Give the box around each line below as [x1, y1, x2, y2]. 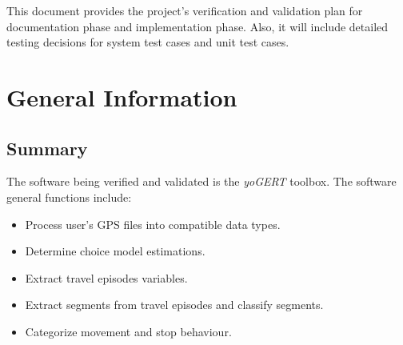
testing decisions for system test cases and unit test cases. [6, 34, 289, 50]
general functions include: [6, 188, 132, 205]
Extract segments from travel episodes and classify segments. [25, 296, 324, 313]
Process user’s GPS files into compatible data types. [25, 215, 281, 232]
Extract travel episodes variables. [25, 269, 188, 286]
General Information [6, 80, 237, 113]
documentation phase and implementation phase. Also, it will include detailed [6, 18, 389, 34]
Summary [6, 135, 88, 160]
